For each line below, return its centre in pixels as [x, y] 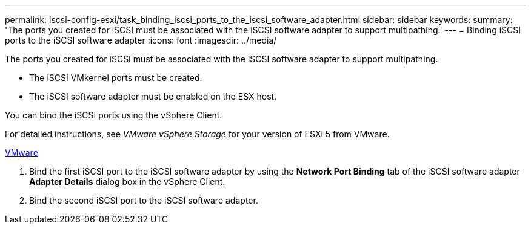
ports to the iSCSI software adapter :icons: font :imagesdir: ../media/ [141, 40]
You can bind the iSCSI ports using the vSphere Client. [114, 115]
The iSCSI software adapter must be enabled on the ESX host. [153, 96]
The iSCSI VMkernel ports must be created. [116, 78]
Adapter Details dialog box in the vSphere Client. [127, 182]
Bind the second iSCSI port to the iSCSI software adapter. [144, 200]
